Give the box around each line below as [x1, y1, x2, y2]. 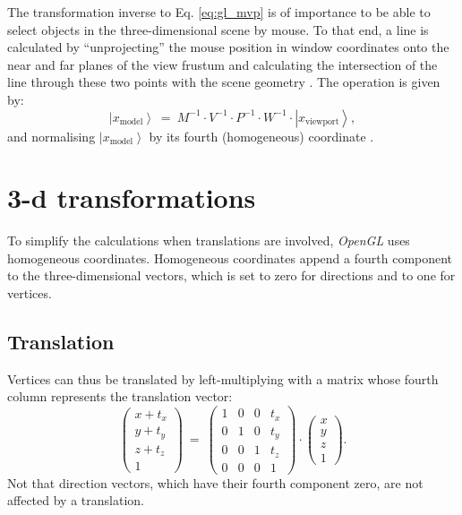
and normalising [7, 126, 96, 145]
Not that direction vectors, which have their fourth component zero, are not [7, 473, 423, 492]
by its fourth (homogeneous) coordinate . [149, 126, 374, 145]
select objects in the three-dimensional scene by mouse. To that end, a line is [7, 20, 429, 39]
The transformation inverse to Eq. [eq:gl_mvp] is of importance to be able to [7, 3, 431, 21]
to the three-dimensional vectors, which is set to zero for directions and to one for [7, 266, 456, 285]
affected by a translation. [7, 491, 144, 510]
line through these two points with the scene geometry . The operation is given [7, 73, 441, 91]
